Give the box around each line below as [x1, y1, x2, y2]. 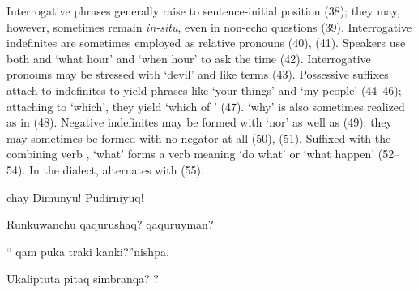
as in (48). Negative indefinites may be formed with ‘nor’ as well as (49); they [6, 114, 392, 131]
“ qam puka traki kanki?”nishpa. [6, 243, 169, 260]
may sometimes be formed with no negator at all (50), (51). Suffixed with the [6, 129, 391, 146]
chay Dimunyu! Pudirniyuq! [6, 188, 144, 205]
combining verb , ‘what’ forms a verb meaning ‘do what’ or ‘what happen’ [6, 145, 375, 162]
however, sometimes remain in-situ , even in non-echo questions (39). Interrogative [6, 18, 412, 35]
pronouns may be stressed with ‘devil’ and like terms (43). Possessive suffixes [6, 66, 389, 83]
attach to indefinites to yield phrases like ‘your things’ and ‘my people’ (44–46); [6, 81, 402, 98]
